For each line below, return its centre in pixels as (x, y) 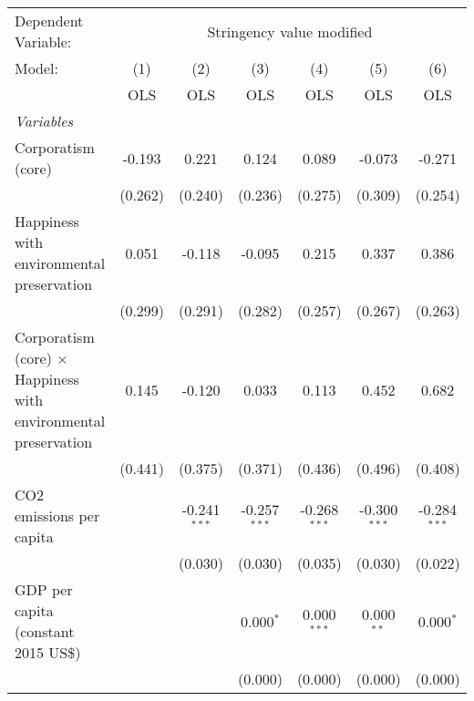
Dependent (49, 21)
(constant (45, 631)
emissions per (57, 515)
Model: (37, 68)
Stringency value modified (290, 31)
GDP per (44, 589)
